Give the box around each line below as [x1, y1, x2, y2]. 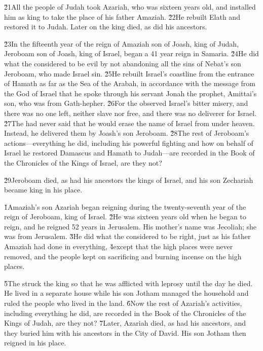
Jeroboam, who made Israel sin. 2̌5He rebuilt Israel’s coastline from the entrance [4, 68, 254, 79]
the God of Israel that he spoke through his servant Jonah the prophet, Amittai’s [4, 88, 257, 98]
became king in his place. [4, 184, 83, 195]
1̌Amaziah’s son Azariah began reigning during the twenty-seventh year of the [4, 201, 246, 212]
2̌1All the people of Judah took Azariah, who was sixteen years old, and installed [4, 2, 256, 12]
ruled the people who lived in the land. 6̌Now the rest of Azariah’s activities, [4, 298, 242, 308]
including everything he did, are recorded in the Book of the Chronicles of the [4, 307, 246, 318]
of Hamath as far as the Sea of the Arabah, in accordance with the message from [4, 78, 255, 89]
